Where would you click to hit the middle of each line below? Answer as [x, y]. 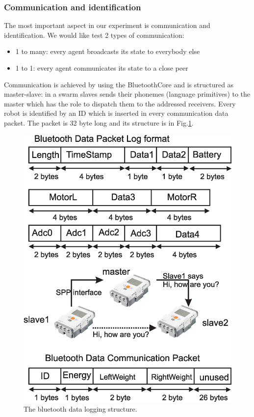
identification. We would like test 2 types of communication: [94, 35]
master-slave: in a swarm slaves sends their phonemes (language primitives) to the [127, 94]
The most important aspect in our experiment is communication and [107, 25]
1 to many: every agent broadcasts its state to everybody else [108, 51]
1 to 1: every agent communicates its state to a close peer [102, 68]
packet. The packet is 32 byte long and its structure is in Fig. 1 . [99, 122]
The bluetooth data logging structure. [80, 408]
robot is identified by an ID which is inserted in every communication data [116, 113]
